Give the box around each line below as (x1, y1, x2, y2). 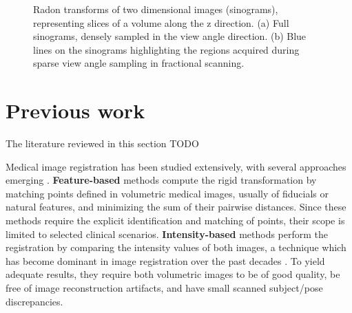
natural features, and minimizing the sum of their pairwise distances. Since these (6, 199, 346, 214)
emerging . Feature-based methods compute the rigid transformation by (6, 173, 317, 187)
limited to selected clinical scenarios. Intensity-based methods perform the (6, 226, 329, 241)
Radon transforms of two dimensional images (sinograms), (33, 2, 278, 16)
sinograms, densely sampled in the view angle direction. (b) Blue (33, 29, 307, 43)
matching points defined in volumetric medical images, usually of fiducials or (6, 186, 329, 200)
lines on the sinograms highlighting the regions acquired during (33, 42, 300, 56)
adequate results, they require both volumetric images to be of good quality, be (6, 267, 340, 281)
